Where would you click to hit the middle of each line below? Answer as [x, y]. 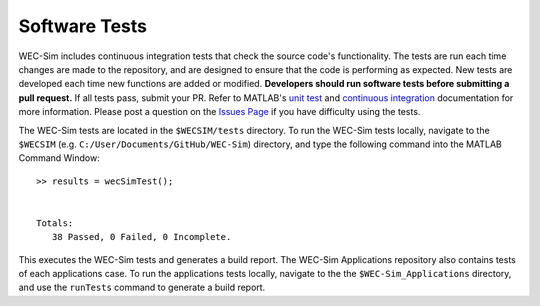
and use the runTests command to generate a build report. [142, 287]
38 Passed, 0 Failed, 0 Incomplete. [141, 237]
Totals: [55, 223]
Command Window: [59, 158]
